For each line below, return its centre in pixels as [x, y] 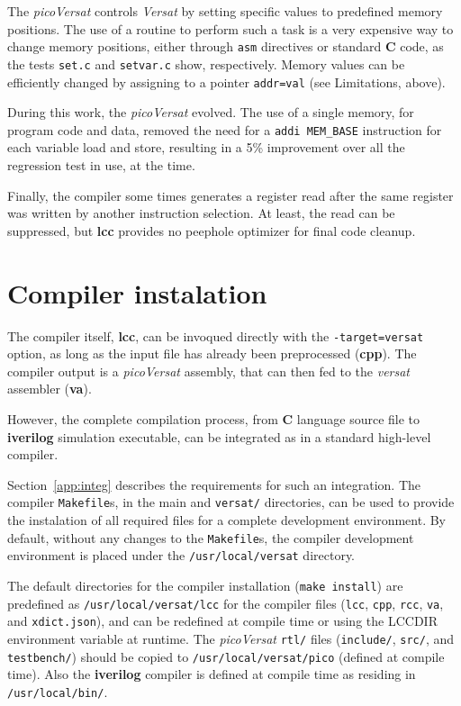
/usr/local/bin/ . [58, 691]
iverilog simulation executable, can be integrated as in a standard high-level [219, 436]
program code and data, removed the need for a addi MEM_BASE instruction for [225, 129]
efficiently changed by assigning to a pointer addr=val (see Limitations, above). [226, 81]
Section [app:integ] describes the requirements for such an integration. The [214, 484]
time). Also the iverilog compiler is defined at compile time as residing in [212, 674]
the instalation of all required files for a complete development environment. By [227, 519]
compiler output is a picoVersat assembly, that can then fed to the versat [209, 371]
